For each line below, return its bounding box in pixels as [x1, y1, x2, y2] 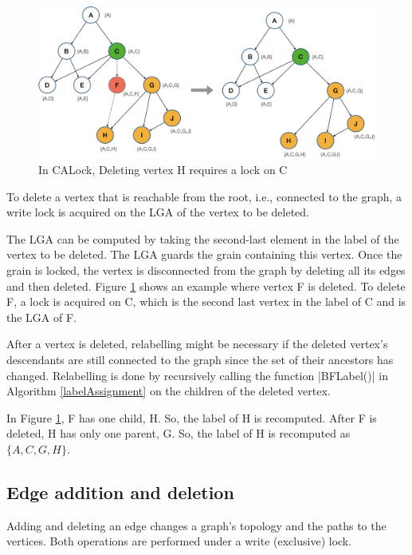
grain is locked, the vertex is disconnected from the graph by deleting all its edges [6, 262, 406, 279]
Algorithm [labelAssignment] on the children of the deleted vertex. [6, 383, 331, 399]
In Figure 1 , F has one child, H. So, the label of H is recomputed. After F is [6, 409, 377, 426]
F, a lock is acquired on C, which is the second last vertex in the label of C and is [6, 293, 406, 310]
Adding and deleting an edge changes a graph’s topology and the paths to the [6, 517, 386, 533]
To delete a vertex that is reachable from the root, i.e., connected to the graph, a [6, 188, 402, 204]
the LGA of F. [6, 308, 77, 325]
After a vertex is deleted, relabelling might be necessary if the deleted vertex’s [6, 335, 388, 352]
